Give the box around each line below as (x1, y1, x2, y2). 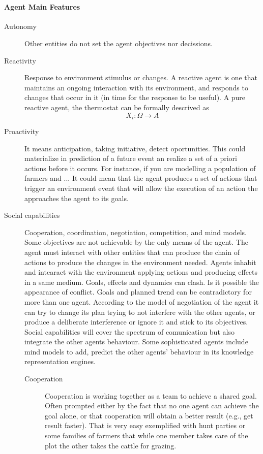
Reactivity (4, 55, 36, 66)
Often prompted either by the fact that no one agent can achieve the (45, 400, 259, 411)
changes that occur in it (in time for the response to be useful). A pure (24, 92, 246, 103)
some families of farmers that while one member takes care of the (45, 430, 248, 441)
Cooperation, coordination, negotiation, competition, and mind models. (24, 226, 247, 237)
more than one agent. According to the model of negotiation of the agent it (24, 296, 259, 307)
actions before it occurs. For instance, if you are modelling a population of (24, 163, 256, 173)
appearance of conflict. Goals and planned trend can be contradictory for (24, 286, 252, 297)
